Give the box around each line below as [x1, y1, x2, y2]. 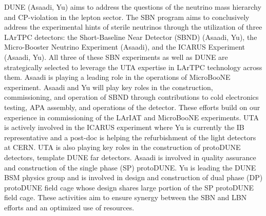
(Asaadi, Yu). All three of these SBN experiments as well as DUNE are [4, 51, 228, 62]
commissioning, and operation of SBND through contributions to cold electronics [4, 92, 259, 102]
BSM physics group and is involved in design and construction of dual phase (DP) [4, 172, 263, 183]
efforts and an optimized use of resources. [4, 202, 135, 212]
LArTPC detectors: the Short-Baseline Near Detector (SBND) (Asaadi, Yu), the [4, 31, 257, 42]
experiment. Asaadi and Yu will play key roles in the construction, [4, 81, 213, 92]
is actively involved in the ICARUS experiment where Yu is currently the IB [4, 122, 244, 133]
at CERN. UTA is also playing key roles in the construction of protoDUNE [4, 142, 241, 153]
